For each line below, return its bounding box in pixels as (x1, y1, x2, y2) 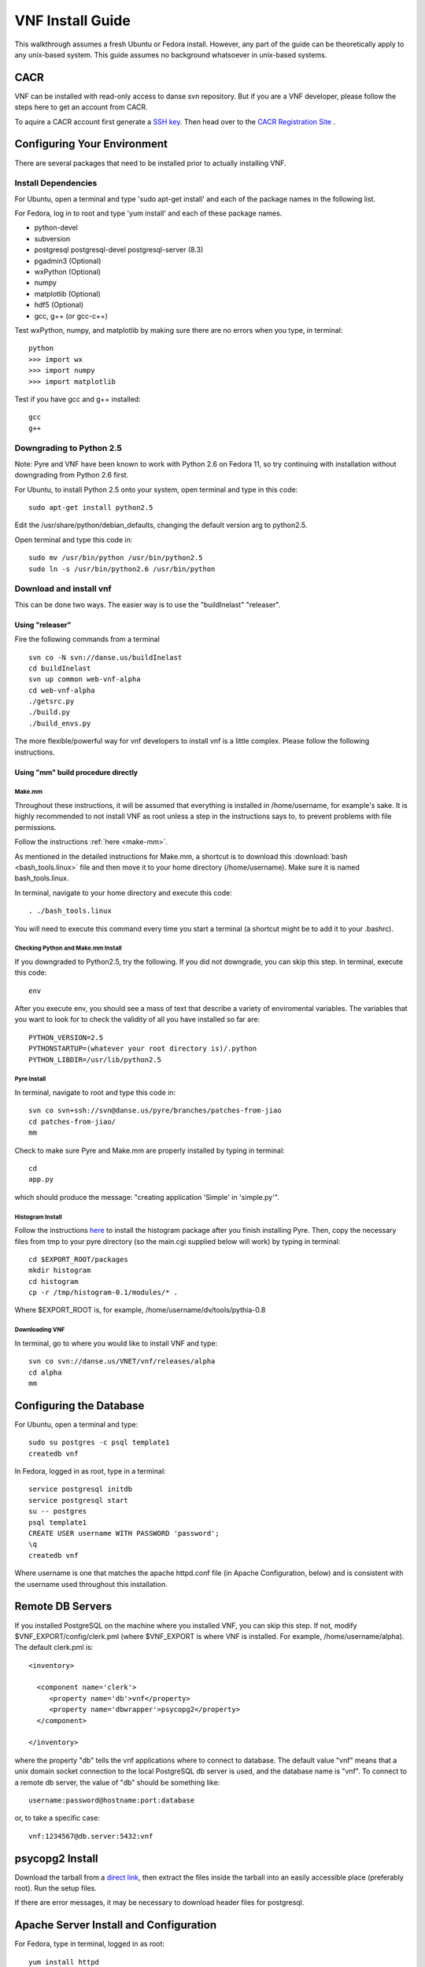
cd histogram (28, 1277, 79, 1286)
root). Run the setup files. (14, 1884, 98, 1893)
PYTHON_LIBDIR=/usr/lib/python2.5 (28, 1055, 161, 1064)
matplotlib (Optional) (34, 289, 102, 298)
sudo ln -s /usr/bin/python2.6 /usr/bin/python (28, 564, 216, 574)
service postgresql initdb (28, 1485, 133, 1494)
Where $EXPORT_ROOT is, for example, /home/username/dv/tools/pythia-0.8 (14, 1305, 266, 1315)
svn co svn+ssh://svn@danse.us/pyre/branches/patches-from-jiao (28, 1106, 283, 1115)
